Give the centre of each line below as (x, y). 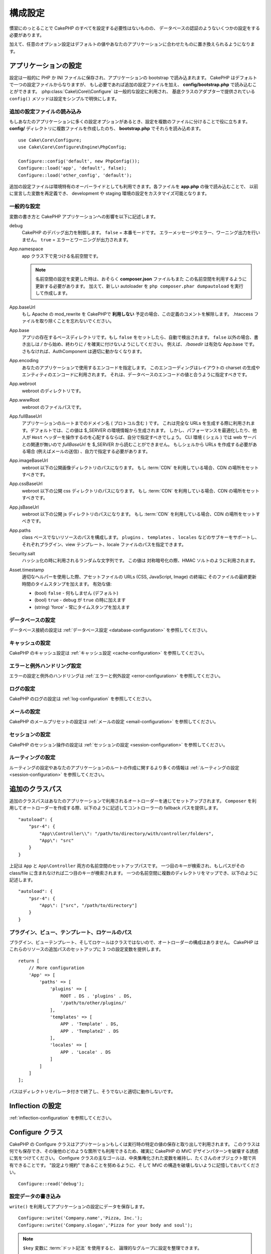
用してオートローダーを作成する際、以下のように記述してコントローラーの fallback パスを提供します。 (115, 808)
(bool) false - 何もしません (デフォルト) (77, 593)
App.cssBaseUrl (26, 484)
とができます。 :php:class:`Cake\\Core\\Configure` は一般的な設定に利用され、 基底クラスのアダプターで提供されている (132, 92)
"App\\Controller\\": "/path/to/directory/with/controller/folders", (127, 833)
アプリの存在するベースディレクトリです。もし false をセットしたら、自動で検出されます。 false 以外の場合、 (138, 337)
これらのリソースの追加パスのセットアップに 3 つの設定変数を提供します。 (86, 949)
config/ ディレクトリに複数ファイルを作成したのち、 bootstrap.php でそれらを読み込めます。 (106, 128)
